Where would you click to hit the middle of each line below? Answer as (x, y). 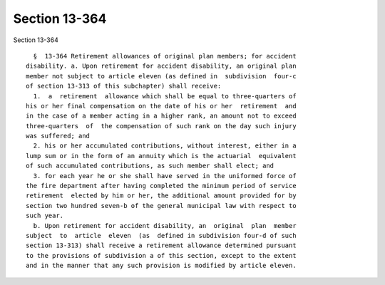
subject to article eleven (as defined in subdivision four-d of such (161, 235)
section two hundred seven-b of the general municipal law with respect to (161, 206)
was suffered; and (58, 136)
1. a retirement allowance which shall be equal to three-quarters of (165, 96)
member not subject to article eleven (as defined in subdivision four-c (161, 76)
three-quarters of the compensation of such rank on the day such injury (161, 126)
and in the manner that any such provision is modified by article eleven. (161, 266)
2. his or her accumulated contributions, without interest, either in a (165, 146)
